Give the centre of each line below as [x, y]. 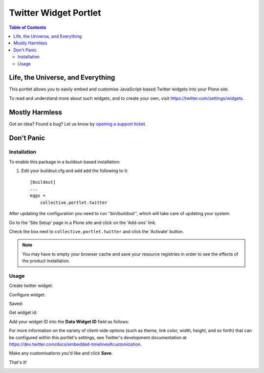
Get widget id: [23, 312]
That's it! [18, 362]
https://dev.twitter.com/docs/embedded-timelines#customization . [75, 344]
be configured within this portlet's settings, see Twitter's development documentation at [98, 337]
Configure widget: [27, 295]
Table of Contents [28, 27]
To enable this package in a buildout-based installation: [65, 162]
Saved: [16, 304]
